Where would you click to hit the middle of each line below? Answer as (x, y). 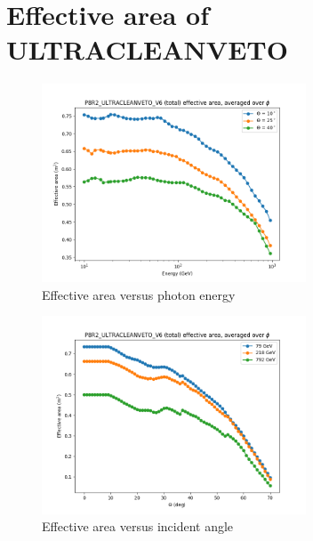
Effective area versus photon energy (139, 294)
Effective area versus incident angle (138, 526)
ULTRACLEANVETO (147, 49)
